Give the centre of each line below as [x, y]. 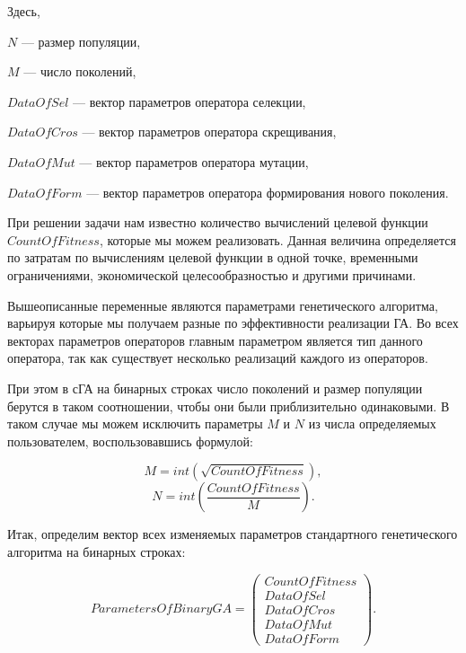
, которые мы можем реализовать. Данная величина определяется [277, 239]
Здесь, [24, 11]
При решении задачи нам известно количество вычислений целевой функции [218, 222]
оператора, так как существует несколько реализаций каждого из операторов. [218, 358]
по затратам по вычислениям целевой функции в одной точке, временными [213, 257]
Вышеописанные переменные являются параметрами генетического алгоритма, [223, 305]
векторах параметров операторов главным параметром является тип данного [215, 340]
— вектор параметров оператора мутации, [194, 161]
